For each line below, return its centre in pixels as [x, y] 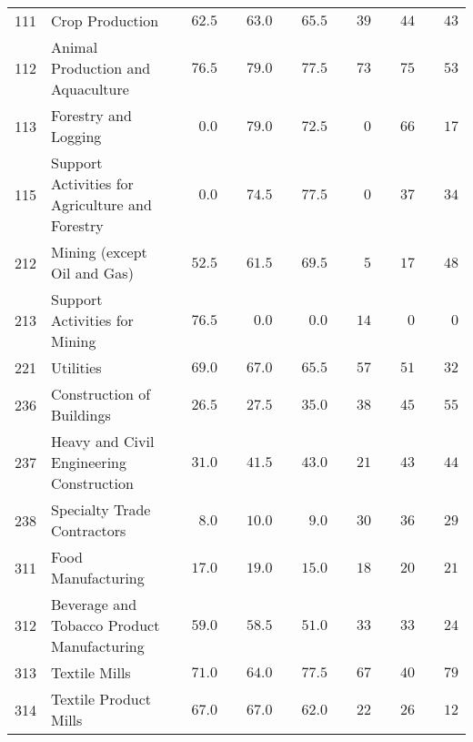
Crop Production [105, 20]
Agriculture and [101, 204]
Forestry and [91, 115]
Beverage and [94, 604]
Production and [101, 68]
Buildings [81, 415]
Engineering [89, 462]
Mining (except [99, 252]
